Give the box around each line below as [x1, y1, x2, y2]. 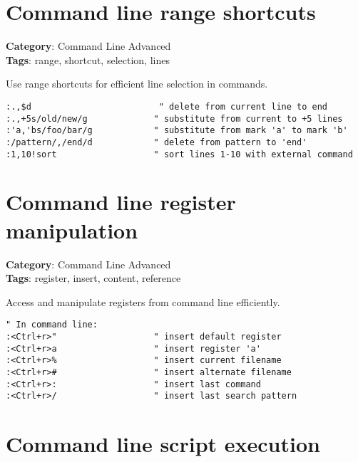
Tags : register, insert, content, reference [6, 271, 181, 285]
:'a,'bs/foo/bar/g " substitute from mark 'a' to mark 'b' [6, 125, 348, 136]
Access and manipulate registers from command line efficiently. [6, 294, 280, 309]
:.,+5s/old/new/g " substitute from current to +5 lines [6, 113, 343, 124]
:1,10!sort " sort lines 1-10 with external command [6, 149, 353, 159]
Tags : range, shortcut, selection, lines [6, 52, 170, 67]
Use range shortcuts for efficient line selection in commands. [6, 76, 268, 91]
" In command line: [6, 320, 98, 330]
